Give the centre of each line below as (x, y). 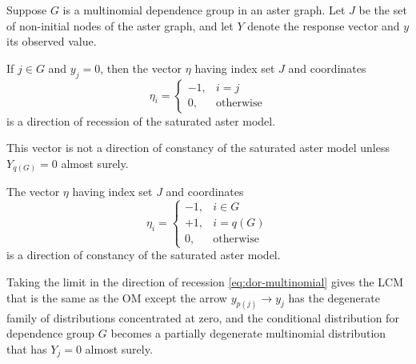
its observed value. (52, 41)
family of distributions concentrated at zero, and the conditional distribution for (203, 317)
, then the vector (141, 68)
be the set (383, 10)
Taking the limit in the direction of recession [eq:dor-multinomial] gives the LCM (205, 282)
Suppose (27, 10)
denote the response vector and (324, 25)
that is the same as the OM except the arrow (117, 297)
